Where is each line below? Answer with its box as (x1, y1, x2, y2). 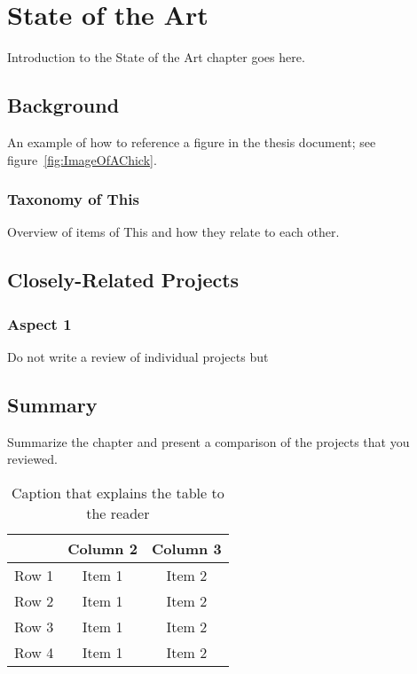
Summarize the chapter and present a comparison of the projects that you (7, 432, 410, 451)
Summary (7, 390, 98, 418)
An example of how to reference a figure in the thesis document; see (7, 132, 376, 151)
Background (7, 91, 120, 119)
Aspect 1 (7, 312, 72, 334)
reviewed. (7, 450, 58, 468)
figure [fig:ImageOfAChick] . (7, 150, 157, 168)
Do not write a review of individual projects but (7, 347, 269, 365)
